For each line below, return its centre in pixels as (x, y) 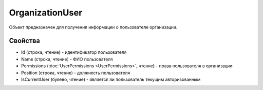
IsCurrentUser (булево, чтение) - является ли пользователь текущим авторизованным (111, 79)
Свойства (25, 41)
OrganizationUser (46, 13)
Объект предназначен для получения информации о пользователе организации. (93, 27)
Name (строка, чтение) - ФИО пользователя (67, 59)
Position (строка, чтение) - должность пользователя (75, 73)
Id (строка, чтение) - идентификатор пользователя (74, 52)
